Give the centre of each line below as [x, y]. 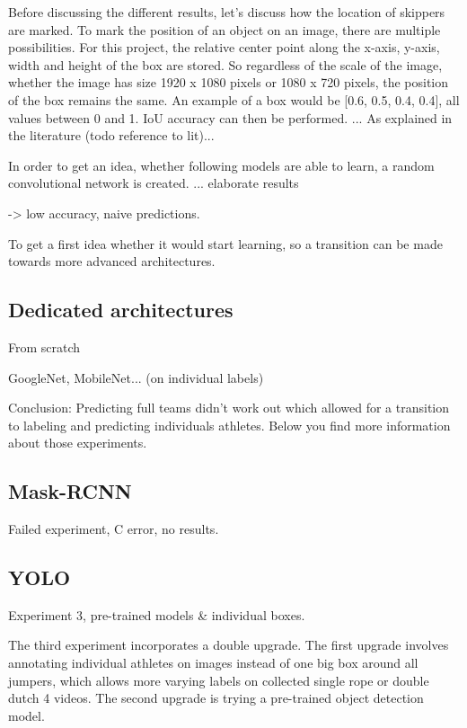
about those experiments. [78, 443]
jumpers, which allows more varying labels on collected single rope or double [219, 680]
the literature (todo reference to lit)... [111, 135]
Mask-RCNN [70, 491]
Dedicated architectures [121, 310]
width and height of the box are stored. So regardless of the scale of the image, [225, 64]
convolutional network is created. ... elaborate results [154, 183]
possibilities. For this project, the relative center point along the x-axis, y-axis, [224, 47]
